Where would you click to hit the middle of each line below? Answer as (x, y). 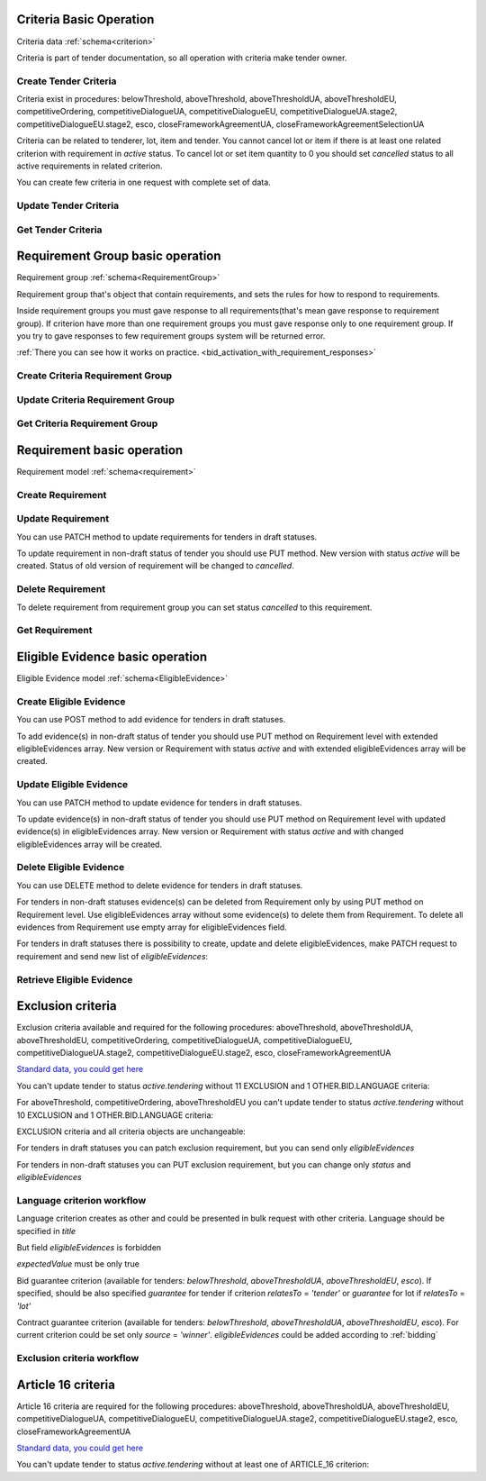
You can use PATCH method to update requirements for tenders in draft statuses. (167, 537)
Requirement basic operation (100, 450)
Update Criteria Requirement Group (95, 399)
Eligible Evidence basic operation (112, 656)
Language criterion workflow (81, 1200)
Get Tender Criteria (59, 230)
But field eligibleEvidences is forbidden (89, 1248)
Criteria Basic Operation (85, 19)
